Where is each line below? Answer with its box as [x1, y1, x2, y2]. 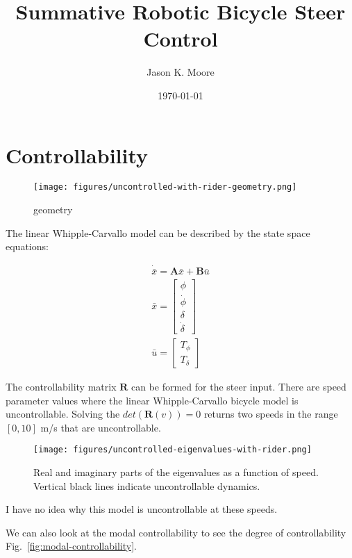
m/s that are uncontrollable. [40, 420, 161, 434]
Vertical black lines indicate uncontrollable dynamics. [33, 478, 260, 493]
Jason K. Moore [146, 65, 215, 79]
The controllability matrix [6, 379, 117, 393]
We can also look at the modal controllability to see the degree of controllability [6, 525, 346, 539]
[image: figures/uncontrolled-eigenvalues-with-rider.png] [33, 445, 312, 455]
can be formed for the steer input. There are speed [131, 379, 346, 393]
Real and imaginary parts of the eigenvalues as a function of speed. [33, 465, 319, 479]
